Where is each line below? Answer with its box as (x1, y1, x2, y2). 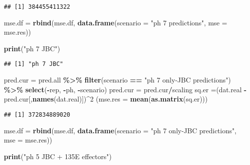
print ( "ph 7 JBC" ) (4, 43, 60, 53)
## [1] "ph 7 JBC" (4, 61, 63, 68)
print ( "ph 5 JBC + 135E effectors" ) (4, 151, 112, 161)
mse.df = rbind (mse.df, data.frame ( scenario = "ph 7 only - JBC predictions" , (4, 125, 237, 135)
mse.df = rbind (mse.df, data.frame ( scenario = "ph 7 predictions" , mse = (4, 17, 228, 27)
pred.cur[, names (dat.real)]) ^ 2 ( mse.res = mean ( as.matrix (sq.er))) (4, 94, 208, 104)
